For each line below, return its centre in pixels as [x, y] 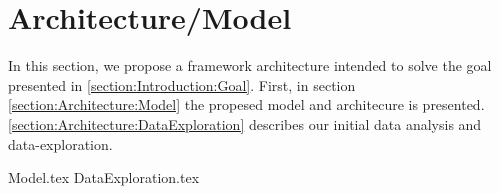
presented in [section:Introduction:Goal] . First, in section [182, 84]
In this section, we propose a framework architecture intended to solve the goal [250, 65]
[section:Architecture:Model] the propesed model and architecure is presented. [246, 104]
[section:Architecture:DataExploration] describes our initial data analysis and [245, 123]
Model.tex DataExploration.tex [104, 177]
